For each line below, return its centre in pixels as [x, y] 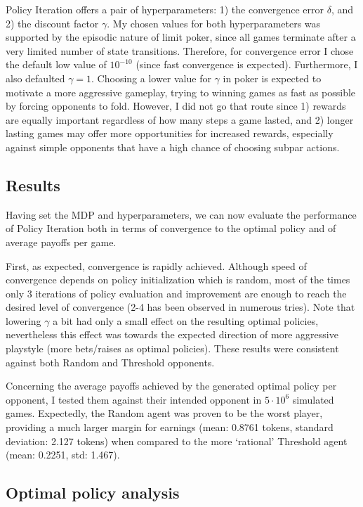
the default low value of [56, 64]
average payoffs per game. [61, 242]
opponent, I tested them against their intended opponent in [134, 399]
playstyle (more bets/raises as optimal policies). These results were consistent [172, 348]
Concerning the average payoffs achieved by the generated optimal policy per [171, 386]
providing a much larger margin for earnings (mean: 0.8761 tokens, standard [170, 427]
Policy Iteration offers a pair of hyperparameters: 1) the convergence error [165, 9]
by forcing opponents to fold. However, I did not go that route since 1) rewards [176, 106]
